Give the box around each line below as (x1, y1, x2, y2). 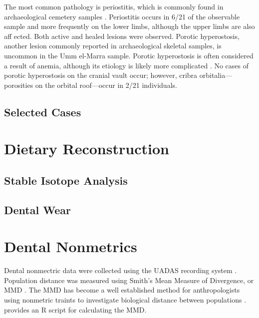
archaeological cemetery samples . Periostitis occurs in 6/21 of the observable (4, 11, 240, 21)
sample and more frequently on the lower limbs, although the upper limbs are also (4, 21, 255, 31)
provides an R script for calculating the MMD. (4, 304, 147, 315)
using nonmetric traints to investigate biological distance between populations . (4, 294, 247, 305)
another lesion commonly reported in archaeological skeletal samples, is (4, 40, 222, 51)
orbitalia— (199, 70, 233, 80)
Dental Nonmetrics (4, 236, 137, 257)
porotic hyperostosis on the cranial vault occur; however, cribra (4, 70, 198, 80)
